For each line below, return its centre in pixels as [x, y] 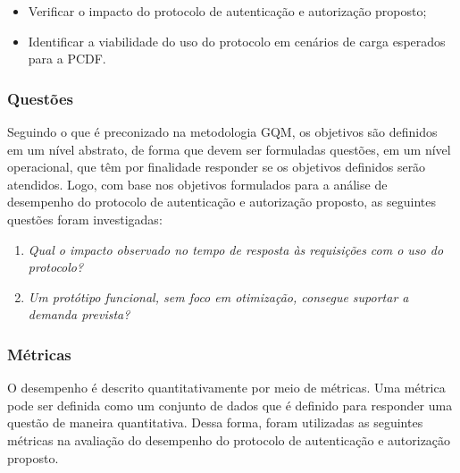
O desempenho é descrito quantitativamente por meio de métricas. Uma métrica [226, 388]
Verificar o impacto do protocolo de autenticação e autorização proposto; [227, 11]
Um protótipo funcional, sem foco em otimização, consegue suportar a [218, 296]
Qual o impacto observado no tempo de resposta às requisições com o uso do [236, 249]
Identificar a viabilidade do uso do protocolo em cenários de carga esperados [237, 41]
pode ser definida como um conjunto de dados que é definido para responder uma [230, 405]
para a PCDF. [67, 59]
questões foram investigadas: [85, 219]
